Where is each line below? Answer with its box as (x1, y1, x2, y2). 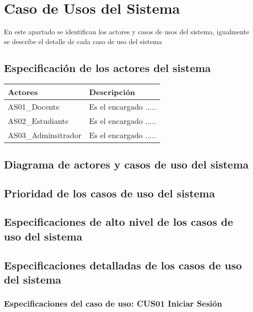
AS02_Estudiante (8, 115, 69, 126)
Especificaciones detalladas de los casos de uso (4, 257, 242, 272)
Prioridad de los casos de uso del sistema (4, 185, 215, 200)
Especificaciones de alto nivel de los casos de (4, 214, 233, 229)
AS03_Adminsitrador (8, 129, 82, 141)
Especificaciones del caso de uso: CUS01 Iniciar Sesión (4, 297, 222, 310)
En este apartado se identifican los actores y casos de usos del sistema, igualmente (4, 26, 250, 37)
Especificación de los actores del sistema (4, 60, 211, 75)
